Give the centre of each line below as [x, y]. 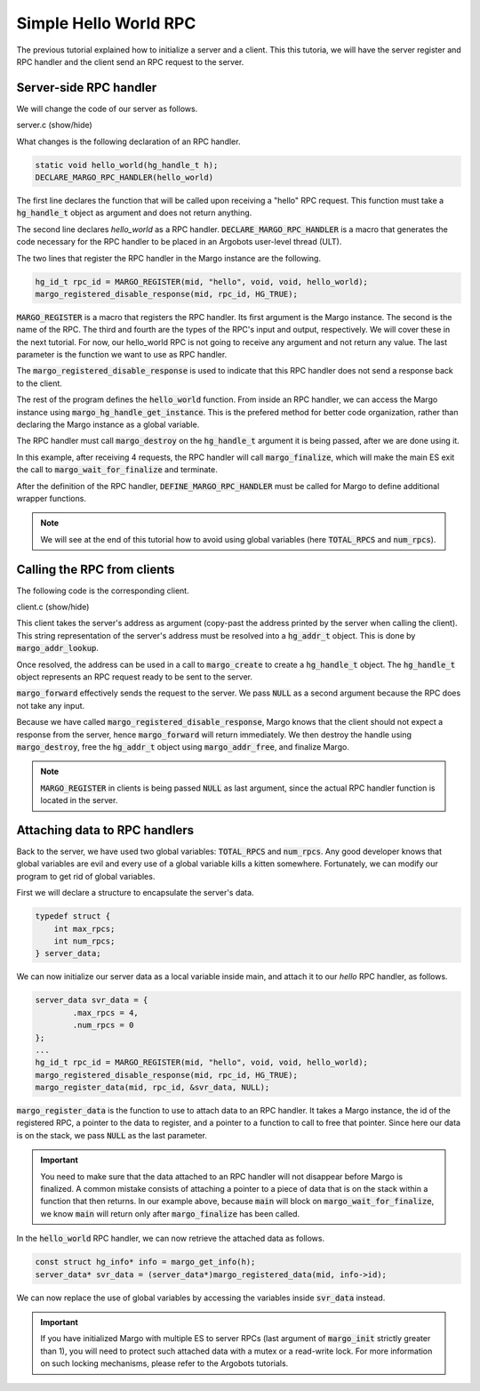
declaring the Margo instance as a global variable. [108, 425]
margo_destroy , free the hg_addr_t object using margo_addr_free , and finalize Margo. [183, 746]
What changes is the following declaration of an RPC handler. [128, 141]
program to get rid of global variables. [86, 876]
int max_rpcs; [84, 929]
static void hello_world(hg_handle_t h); [127, 165]
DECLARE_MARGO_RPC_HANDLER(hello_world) [124, 177]
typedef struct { [73, 917]
